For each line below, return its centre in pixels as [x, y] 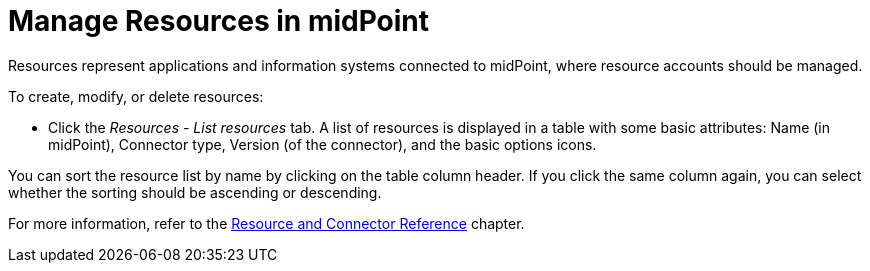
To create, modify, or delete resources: [136, 96]
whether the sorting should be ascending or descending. [195, 192]
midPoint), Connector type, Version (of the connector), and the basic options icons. [322, 144]
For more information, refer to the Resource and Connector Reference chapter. [266, 223]
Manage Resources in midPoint [219, 21]
